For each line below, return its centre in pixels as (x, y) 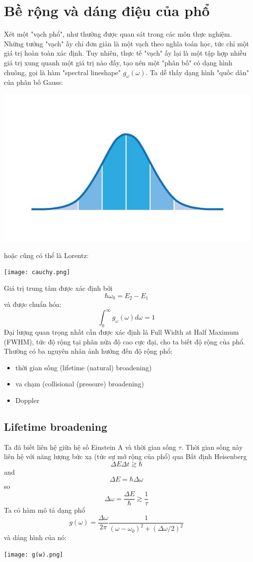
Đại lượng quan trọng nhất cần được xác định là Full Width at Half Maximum (121, 331)
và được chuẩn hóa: (33, 304)
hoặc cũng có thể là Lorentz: (46, 255)
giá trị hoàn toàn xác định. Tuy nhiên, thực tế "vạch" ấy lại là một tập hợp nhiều (125, 53)
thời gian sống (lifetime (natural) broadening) (83, 367)
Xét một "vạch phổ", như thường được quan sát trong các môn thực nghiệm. (118, 34)
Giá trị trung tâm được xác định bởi (58, 288)
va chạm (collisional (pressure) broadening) (80, 384)
